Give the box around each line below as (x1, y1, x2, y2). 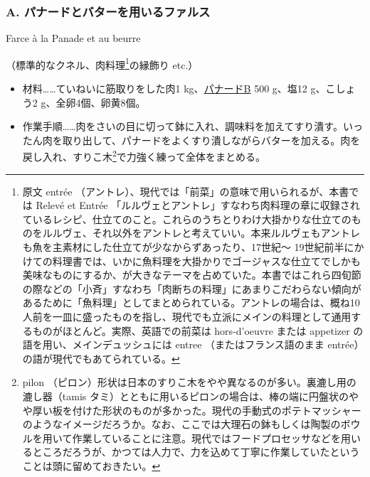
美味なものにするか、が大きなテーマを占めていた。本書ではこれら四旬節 (22, 267, 361, 282)
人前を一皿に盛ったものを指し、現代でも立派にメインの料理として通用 (22, 309, 351, 324)
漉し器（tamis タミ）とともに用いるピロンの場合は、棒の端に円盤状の (22, 389, 349, 403)
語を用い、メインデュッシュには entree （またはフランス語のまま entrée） (22, 337, 364, 352)
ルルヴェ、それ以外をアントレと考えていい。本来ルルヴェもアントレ (42, 225, 360, 240)
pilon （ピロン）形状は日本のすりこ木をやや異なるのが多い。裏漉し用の (22, 375, 356, 390)
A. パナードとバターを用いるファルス (6, 2, 211, 20)
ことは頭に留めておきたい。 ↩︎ (22, 458, 161, 473)
